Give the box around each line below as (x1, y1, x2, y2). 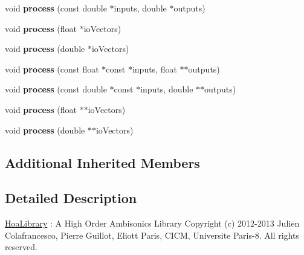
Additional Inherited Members (5, 153, 200, 172)
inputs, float (132, 62, 177, 75)
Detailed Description (5, 189, 137, 207)
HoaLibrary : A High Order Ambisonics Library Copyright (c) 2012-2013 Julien (5, 217, 300, 230)
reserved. (5, 240, 37, 253)
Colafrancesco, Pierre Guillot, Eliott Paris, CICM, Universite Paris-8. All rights (5, 228, 299, 241)
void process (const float (5, 62, 99, 75)
